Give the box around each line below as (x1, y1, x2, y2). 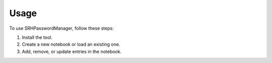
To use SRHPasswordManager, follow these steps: (9, 25, 114, 31)
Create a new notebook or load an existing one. (22, 41, 120, 47)
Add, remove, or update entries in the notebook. (22, 48, 122, 54)
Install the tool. (22, 34, 53, 40)
